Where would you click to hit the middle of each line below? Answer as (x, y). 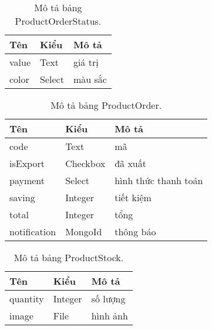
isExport (27, 163)
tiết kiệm (133, 197)
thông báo (135, 231)
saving (22, 197)
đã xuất (130, 163)
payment (27, 180)
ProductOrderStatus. (58, 21)
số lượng (108, 299)
